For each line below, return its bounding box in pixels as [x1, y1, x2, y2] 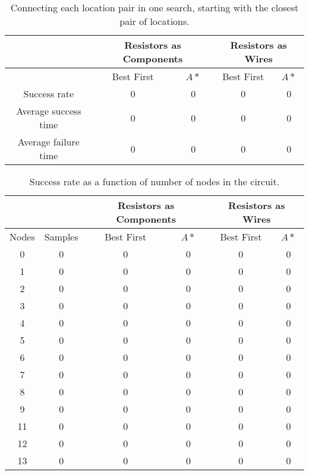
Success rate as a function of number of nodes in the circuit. [29, 175, 280, 188]
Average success [16, 104, 81, 118]
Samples [44, 230, 78, 243]
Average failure [17, 135, 80, 148]
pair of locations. [119, 14, 190, 28]
